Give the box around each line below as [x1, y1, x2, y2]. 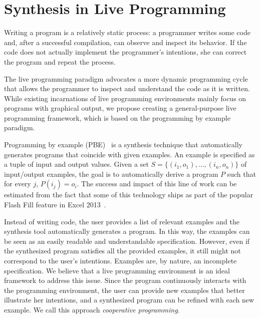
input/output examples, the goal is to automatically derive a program [4, 168, 218, 179]
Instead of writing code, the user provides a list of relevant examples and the [4, 216, 239, 226]
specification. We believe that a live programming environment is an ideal [4, 265, 230, 275]
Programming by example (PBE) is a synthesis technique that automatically [4, 139, 243, 150]
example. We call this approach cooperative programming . [4, 304, 180, 314]
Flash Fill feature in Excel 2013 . [4, 199, 106, 210]
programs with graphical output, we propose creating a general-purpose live [4, 103, 236, 113]
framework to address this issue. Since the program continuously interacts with [4, 275, 246, 285]
